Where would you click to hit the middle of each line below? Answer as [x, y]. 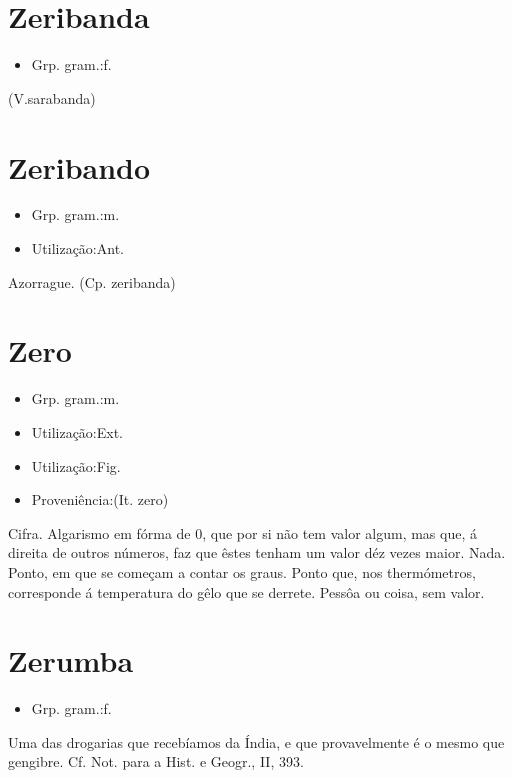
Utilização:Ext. [77, 431]
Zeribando [79, 166]
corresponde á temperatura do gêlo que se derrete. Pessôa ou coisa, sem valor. [246, 591]
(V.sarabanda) [52, 97]
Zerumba [71, 660]
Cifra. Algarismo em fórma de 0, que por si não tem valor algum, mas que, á [242, 532]
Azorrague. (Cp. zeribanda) [92, 281]
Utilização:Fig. [76, 465]
